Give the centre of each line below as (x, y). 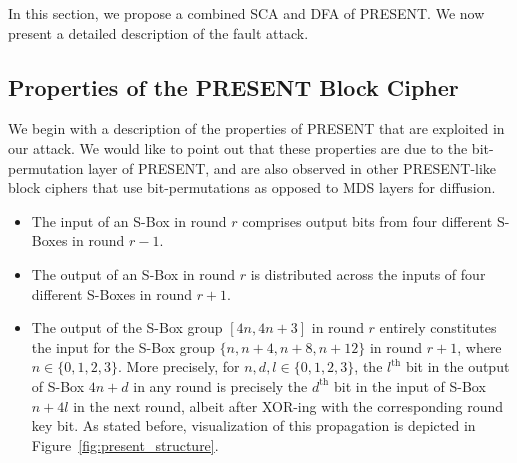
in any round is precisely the (220, 385)
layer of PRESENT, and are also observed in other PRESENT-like (292, 167)
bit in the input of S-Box (409, 385)
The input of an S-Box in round (129, 220)
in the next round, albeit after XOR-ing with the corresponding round (288, 405)
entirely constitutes (438, 327)
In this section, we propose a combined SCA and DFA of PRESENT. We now (246, 13)
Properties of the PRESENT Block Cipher (233, 86)
